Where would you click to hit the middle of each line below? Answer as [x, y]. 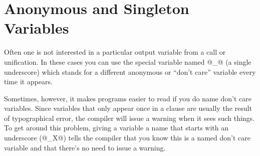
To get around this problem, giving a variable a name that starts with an [116, 128]
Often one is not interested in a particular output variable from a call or [115, 52]
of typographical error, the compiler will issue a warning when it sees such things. [129, 118]
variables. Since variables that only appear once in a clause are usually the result [128, 108]
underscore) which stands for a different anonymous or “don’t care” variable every [130, 71]
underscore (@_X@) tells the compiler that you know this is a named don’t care [127, 138]
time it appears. [28, 82]
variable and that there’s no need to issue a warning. [85, 147]
